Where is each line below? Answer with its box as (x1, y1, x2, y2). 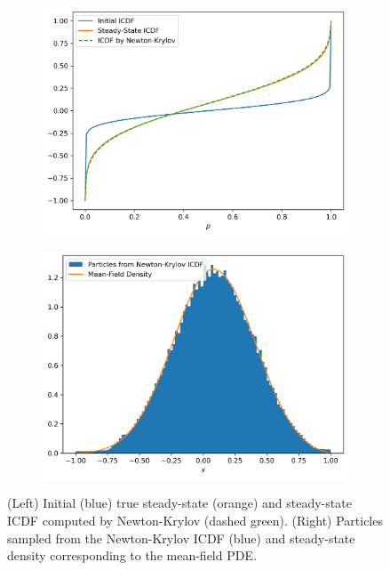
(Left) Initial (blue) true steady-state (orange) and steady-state (7, 494, 352, 512)
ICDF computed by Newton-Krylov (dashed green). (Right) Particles (7, 511, 383, 530)
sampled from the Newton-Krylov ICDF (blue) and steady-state (7, 528, 355, 547)
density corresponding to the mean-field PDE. (7, 546, 257, 565)
